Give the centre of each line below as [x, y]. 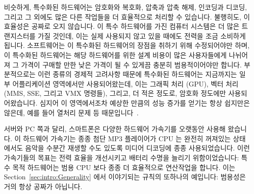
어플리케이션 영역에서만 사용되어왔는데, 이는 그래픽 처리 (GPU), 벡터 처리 [126, 83]
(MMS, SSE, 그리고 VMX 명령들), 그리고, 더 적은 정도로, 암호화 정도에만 [115, 93]
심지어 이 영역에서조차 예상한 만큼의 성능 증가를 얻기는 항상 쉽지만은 [145, 102]
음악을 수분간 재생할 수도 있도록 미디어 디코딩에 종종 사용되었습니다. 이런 [138, 148]
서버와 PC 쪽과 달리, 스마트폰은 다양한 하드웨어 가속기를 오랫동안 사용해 [115, 129]
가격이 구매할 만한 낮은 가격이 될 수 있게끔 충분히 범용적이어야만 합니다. [131, 64]
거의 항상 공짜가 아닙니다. [43, 186]
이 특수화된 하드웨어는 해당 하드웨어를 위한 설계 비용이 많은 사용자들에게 [115, 54]
